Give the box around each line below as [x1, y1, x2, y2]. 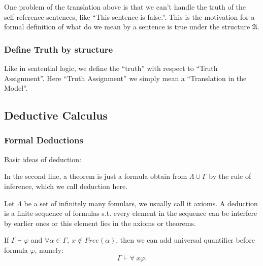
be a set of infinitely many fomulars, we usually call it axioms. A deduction [24, 198, 258, 208]
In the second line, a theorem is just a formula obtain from [4, 171, 187, 181]
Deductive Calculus [4, 107, 108, 123]
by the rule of [209, 171, 251, 181]
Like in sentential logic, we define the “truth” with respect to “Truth [4, 63, 218, 73]
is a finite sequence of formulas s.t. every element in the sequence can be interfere [4, 208, 257, 218]
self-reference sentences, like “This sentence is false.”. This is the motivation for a [4, 11, 255, 22]
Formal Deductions [4, 134, 83, 146]
